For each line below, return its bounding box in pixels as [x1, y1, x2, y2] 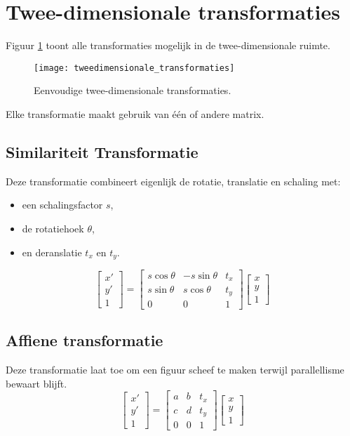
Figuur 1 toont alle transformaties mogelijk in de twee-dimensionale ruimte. [6, 38, 330, 53]
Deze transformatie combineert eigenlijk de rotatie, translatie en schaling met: [6, 173, 341, 188]
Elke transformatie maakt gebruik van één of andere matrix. [6, 106, 264, 121]
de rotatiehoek [22, 220, 84, 235]
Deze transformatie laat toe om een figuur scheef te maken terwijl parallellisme [6, 362, 344, 377]
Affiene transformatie [6, 329, 163, 351]
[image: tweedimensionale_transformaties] [34, 62, 235, 73]
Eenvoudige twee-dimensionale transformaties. [34, 83, 231, 98]
